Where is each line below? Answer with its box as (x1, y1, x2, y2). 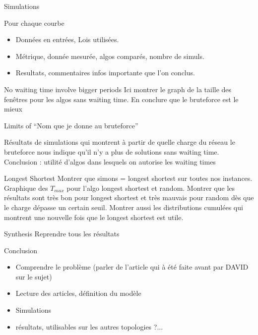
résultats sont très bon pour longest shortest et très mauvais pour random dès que (4, 192, 254, 203)
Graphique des (4, 182, 48, 193)
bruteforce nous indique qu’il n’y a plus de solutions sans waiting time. (4, 146, 219, 157)
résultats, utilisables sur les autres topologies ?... (15, 321, 163, 332)
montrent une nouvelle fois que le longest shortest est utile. (4, 212, 184, 222)
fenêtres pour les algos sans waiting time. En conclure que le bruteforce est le (4, 94, 239, 104)
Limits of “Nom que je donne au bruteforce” (4, 120, 138, 130)
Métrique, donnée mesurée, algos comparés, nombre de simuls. (15, 51, 204, 61)
